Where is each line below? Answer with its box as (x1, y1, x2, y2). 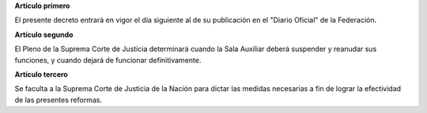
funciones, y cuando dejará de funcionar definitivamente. (14, 55, 202, 64)
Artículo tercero (14, 69, 69, 78)
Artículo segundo (14, 30, 74, 39)
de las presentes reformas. (14, 95, 103, 104)
